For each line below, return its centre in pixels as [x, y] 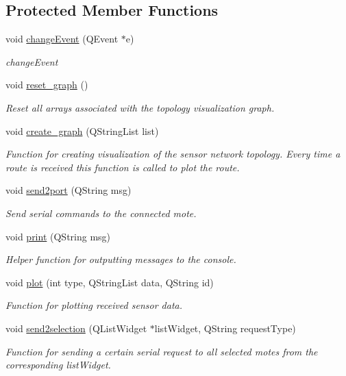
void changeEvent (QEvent [62, 39]
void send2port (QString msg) [69, 190]
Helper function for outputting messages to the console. [121, 259]
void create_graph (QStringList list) [82, 130]
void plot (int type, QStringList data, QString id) [110, 282]
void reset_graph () [47, 85]
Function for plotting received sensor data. [94, 305]
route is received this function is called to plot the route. [123, 167]
